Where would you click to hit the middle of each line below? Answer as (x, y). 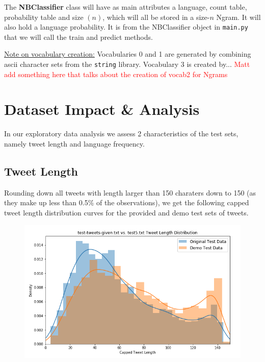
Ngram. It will (238, 17)
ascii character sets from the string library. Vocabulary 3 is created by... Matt (127, 64)
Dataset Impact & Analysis (102, 109)
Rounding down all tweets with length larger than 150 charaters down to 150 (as (130, 192)
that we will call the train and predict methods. (78, 37)
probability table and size (44, 17)
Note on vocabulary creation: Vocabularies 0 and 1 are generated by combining (128, 54)
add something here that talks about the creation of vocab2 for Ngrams (116, 74)
